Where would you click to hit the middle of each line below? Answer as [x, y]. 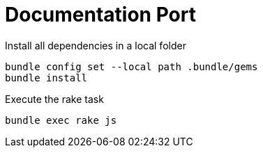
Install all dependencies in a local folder [96, 45]
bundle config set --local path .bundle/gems [131, 66]
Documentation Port [100, 15]
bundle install [46, 78]
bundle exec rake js [61, 120]
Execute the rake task [54, 99]
